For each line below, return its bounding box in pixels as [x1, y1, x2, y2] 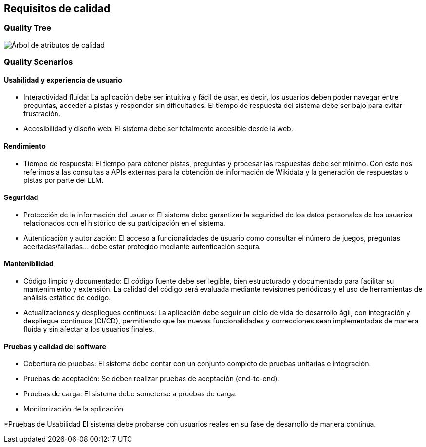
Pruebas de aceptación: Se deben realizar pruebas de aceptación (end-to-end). [23, 375, 279, 383]
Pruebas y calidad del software [4, 342, 106, 351]
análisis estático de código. [23, 293, 111, 302]
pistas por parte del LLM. [23, 176, 104, 184]
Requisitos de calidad [4, 2, 111, 15]
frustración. [23, 109, 60, 118]
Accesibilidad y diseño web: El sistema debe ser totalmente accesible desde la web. [23, 125, 293, 133]
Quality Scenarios [4, 57, 73, 67]
